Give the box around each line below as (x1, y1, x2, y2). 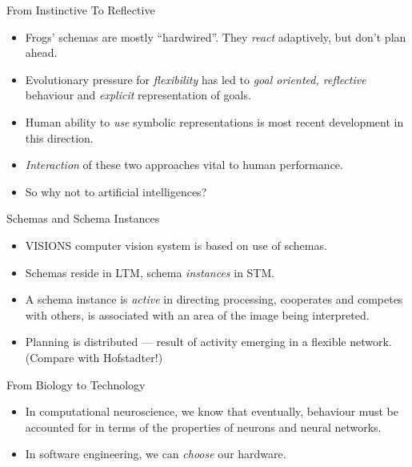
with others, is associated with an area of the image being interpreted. (25, 306, 370, 323)
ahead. (25, 44, 58, 61)
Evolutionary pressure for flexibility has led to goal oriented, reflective (25, 70, 366, 87)
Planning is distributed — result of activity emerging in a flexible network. (25, 333, 392, 350)
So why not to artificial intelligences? (25, 183, 207, 199)
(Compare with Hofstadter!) (25, 348, 163, 365)
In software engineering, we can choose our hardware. (25, 445, 286, 462)
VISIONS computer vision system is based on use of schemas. (25, 236, 327, 253)
